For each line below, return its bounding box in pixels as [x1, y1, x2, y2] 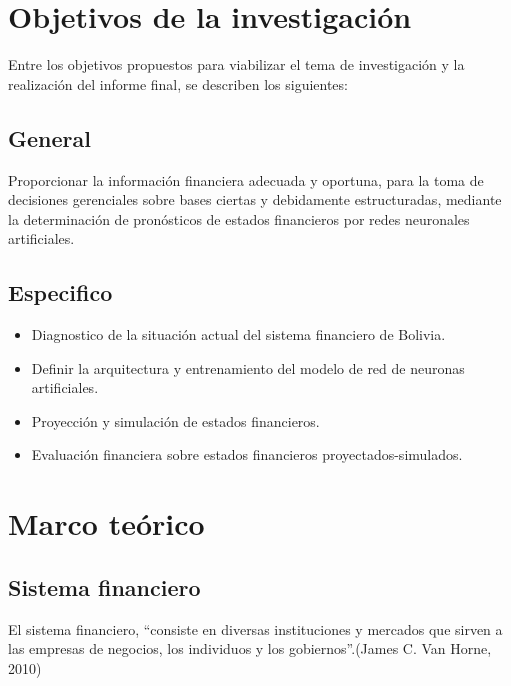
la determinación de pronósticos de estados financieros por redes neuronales [8, 208, 470, 229]
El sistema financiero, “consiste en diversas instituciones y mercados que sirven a [8, 618, 503, 639]
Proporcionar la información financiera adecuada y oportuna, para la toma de [8, 169, 484, 190]
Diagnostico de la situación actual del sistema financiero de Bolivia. [31, 324, 446, 345]
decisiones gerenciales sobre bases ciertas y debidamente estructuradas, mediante [8, 189, 502, 210]
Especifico [8, 277, 113, 308]
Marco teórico [8, 503, 205, 544]
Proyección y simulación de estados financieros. [31, 410, 320, 431]
